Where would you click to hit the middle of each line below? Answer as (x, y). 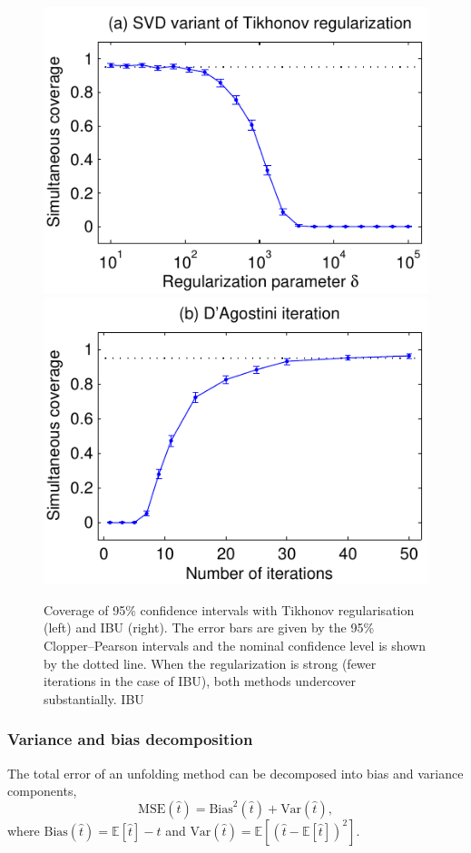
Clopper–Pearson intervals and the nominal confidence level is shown (235, 646)
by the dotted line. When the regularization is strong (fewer (210, 663)
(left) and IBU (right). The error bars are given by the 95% (209, 627)
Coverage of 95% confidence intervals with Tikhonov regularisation (229, 609)
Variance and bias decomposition (130, 739)
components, (42, 791)
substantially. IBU (94, 698)
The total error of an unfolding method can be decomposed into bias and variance (235, 773)
